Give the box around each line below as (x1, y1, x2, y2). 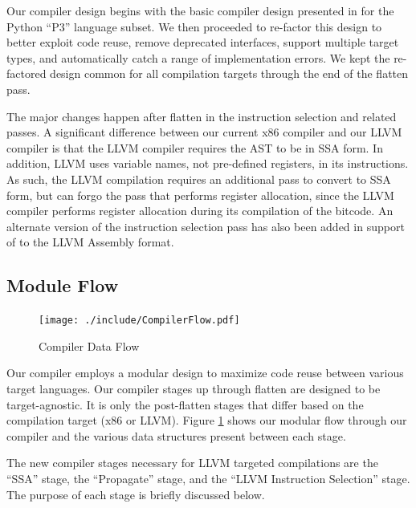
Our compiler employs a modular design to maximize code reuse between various (6, 364, 404, 381)
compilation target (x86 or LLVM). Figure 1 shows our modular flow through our (6, 412, 407, 429)
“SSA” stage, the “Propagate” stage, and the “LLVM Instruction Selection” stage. (6, 469, 410, 486)
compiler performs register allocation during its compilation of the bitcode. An (6, 202, 394, 219)
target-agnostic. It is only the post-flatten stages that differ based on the (6, 396, 364, 412)
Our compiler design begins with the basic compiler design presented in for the (6, 2, 394, 18)
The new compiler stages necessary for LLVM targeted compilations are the (6, 454, 378, 471)
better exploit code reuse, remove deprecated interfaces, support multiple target (6, 34, 399, 51)
